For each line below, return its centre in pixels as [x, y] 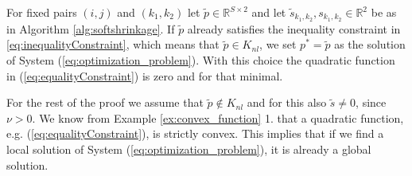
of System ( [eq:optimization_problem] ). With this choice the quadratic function [201, 60]
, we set [278, 44]
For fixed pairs [42, 12]
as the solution [370, 44]
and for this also [287, 102]
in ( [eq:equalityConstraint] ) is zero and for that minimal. [145, 75]
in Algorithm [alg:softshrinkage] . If [91, 28]
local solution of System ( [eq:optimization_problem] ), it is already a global [189, 149]
